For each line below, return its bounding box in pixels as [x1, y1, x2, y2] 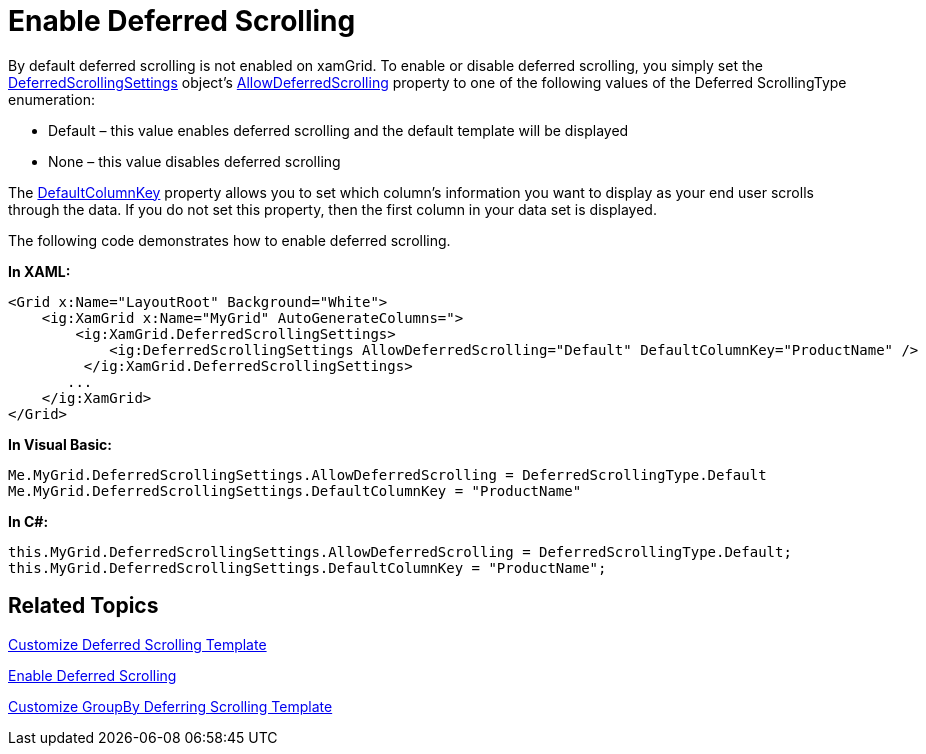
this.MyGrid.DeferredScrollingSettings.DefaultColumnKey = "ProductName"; [8, 559, 607, 576]
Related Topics [8, 593, 159, 619]
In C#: [8, 512, 49, 530]
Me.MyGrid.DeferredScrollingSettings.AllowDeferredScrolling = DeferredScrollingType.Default [8, 466, 767, 483]
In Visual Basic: [8, 435, 112, 453]
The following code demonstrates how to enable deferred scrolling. [8, 231, 451, 249]
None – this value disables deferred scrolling [48, 152, 341, 170]
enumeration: [8, 90, 95, 108]
